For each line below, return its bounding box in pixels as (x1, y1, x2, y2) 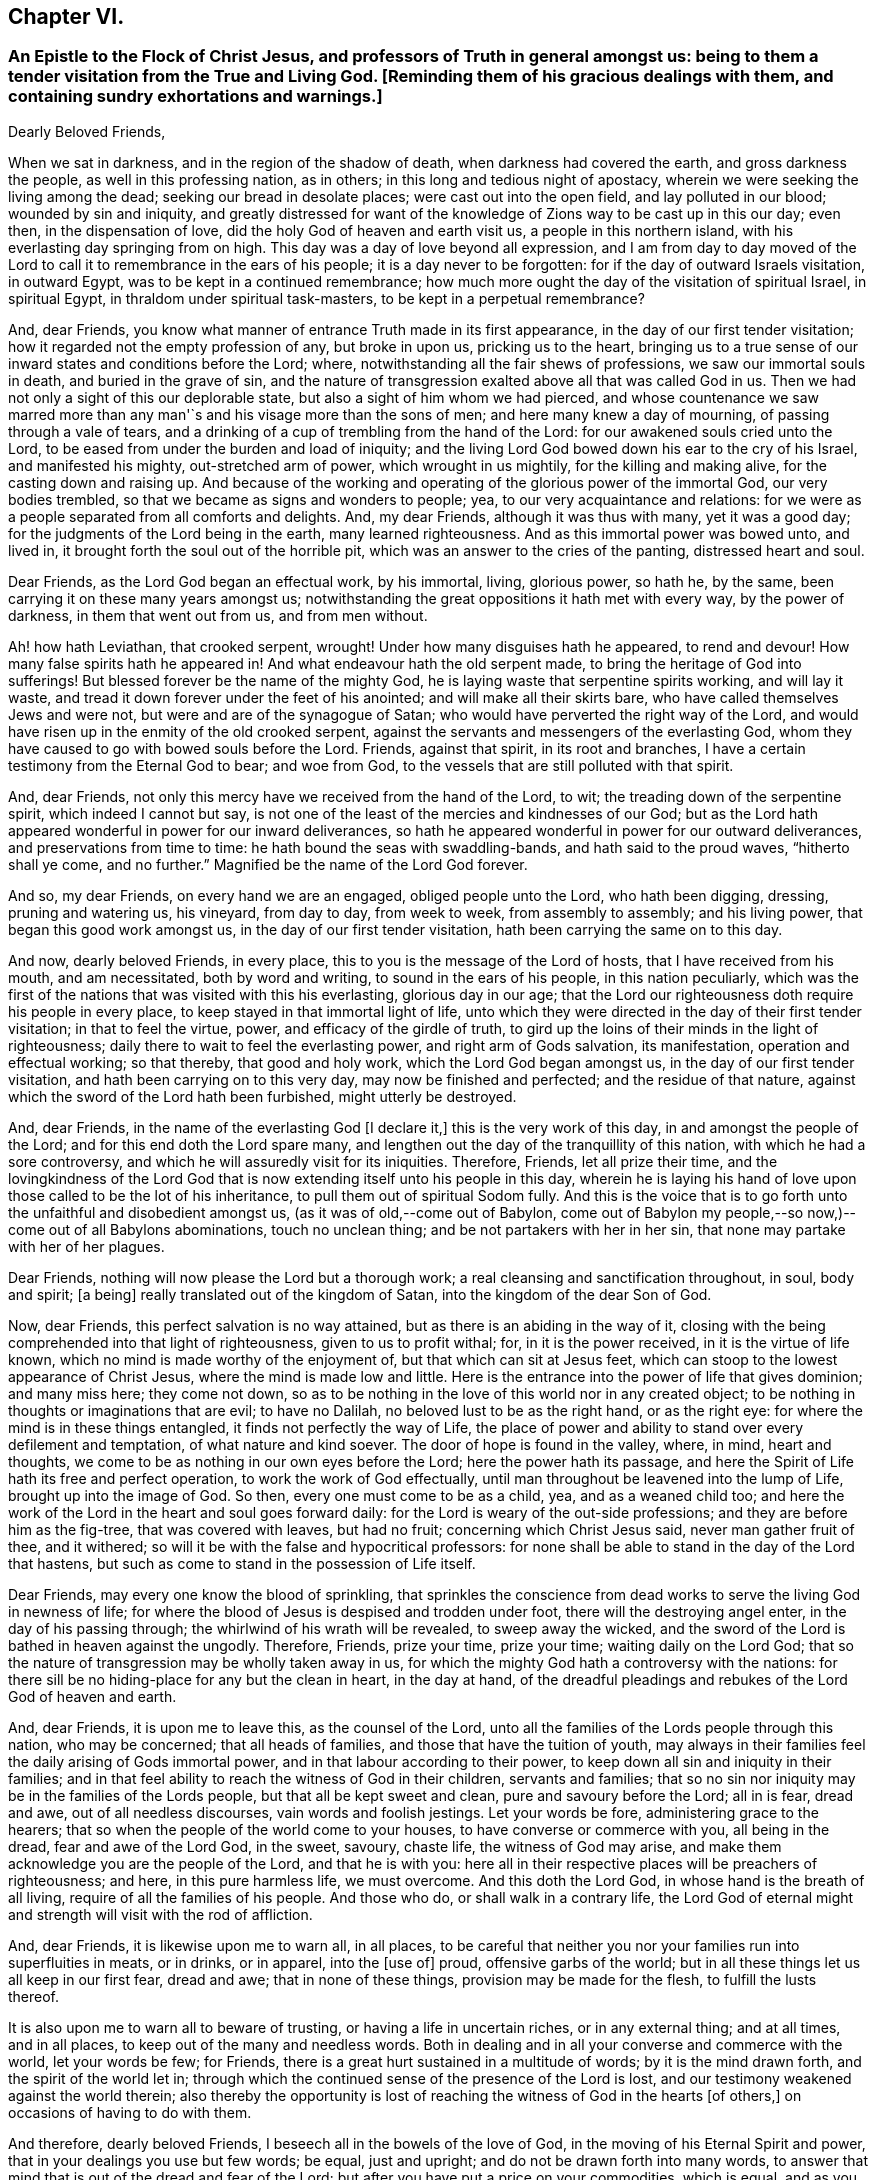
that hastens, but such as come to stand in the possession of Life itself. (8, 1554, 476, 1572)
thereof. (8, 1987, 60, 2005)
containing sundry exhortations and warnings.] (8, 86, 383, 107)
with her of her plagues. (8, 1237, 165, 1255)
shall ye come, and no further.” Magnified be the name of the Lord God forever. (8, 855, 528, 873)
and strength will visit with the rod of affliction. (8, 1905, 313, 1923)
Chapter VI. (8, 4, 125, 29)
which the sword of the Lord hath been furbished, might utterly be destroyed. (8, 1087, 517, 1105)
